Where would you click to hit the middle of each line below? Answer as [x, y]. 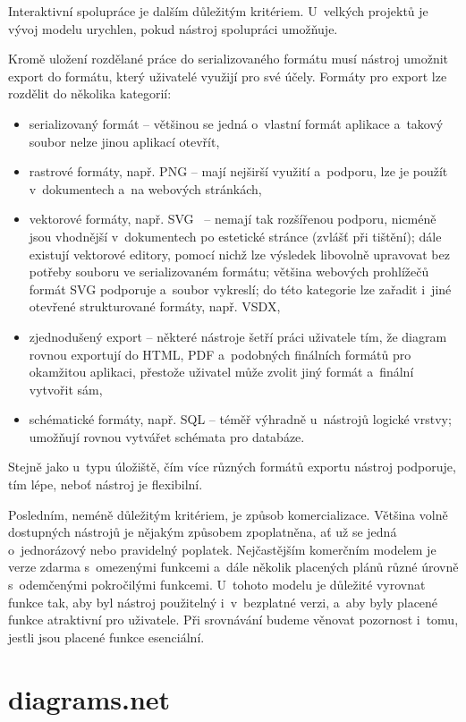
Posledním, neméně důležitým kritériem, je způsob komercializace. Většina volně [228, 514]
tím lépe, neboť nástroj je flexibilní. [106, 484]
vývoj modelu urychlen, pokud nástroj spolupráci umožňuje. [173, 28]
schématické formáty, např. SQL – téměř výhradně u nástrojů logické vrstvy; [240, 419]
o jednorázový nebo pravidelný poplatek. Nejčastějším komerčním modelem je [222, 549]
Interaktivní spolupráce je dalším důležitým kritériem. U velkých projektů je [218, 11]
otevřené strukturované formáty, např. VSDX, [155, 306]
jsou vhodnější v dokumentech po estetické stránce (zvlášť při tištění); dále [235, 236]
